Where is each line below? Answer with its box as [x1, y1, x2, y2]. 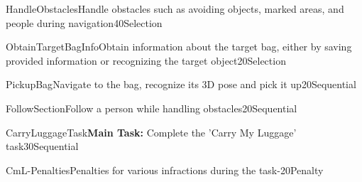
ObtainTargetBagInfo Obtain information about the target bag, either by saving [6, 39, 352, 54]
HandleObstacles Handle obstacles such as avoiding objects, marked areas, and [6, 1, 344, 16]
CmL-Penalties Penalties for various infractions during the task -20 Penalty [6, 162, 324, 177]
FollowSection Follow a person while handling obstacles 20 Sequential [6, 100, 297, 115]
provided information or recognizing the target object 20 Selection [6, 53, 286, 68]
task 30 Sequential [6, 139, 79, 154]
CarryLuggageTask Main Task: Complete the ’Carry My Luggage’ [6, 124, 297, 139]
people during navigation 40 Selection [6, 15, 163, 30]
